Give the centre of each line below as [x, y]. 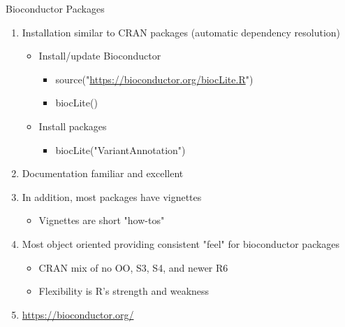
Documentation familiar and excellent [103, 173]
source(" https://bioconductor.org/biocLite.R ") [154, 79]
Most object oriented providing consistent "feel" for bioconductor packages [181, 243]
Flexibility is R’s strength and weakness [124, 291]
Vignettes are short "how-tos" [102, 220]
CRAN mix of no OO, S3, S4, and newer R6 [133, 267]
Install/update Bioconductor [100, 56]
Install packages [73, 126]
